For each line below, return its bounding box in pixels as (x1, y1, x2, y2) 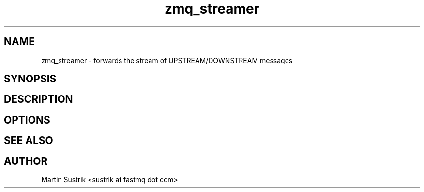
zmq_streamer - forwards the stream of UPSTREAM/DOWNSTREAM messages (41, 56, 293, 64)
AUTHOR (4, 155, 48, 167)
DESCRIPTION (4, 93, 73, 106)
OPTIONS (4, 113, 50, 126)
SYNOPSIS (4, 73, 57, 85)
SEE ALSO (4, 134, 53, 147)
